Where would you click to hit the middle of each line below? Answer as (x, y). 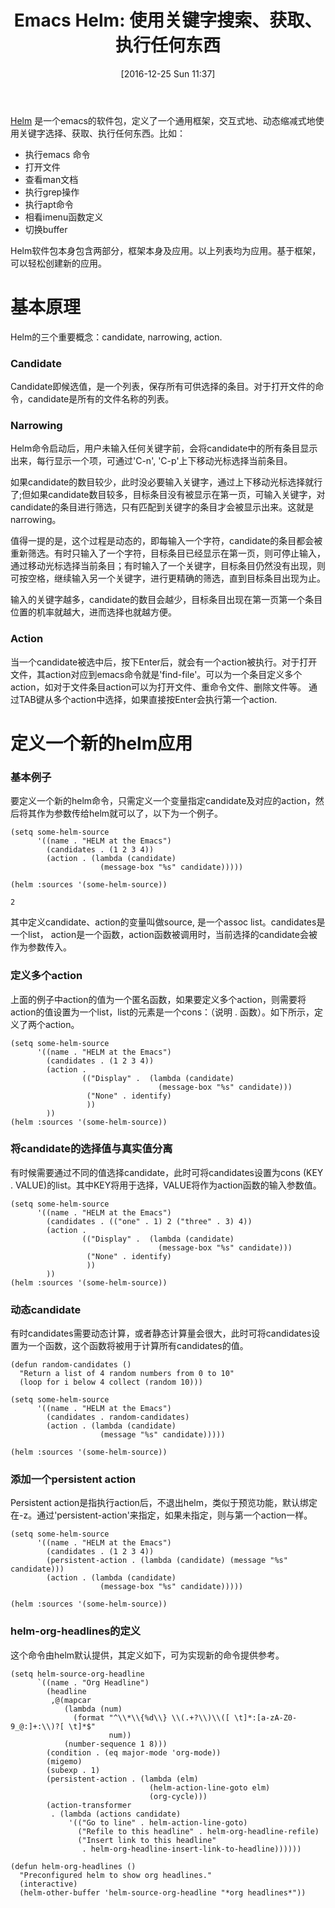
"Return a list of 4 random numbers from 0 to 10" (127, 1374)
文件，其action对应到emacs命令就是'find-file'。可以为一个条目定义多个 (156, 674)
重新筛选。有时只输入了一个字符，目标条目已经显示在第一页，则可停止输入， (168, 553)
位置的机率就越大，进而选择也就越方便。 (93, 612)
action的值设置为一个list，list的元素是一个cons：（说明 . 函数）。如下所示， (162, 1012)
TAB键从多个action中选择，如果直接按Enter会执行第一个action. (148, 699)
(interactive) (48, 1884)
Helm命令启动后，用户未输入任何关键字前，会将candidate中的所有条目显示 (164, 448)
